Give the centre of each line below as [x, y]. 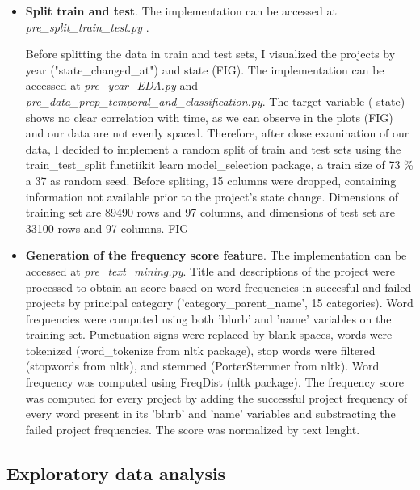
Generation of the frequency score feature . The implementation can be [216, 255]
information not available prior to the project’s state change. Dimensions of [212, 196]
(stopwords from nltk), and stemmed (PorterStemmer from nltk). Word [202, 366]
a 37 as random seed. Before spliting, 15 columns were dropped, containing [211, 180]
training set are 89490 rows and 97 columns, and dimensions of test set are [210, 212]
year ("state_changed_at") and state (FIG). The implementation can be [205, 69]
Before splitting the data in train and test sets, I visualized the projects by [210, 54]
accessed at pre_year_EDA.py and [112, 85]
